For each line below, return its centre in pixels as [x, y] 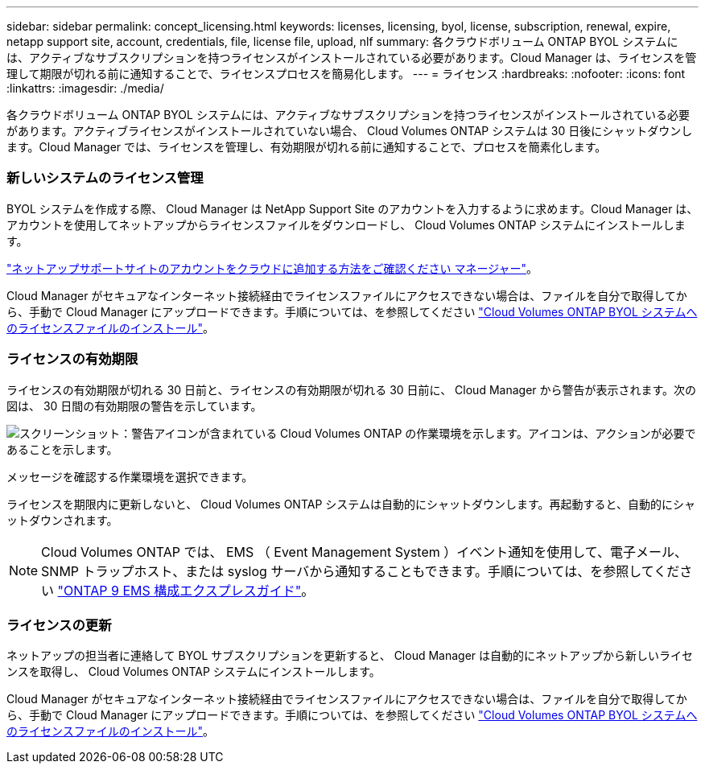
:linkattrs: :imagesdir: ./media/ [85, 88]
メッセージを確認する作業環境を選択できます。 [130, 476]
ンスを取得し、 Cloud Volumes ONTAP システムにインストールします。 [194, 672]
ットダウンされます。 [62, 520]
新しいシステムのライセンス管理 [105, 178]
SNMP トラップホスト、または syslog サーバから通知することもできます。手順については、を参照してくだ [361, 571]
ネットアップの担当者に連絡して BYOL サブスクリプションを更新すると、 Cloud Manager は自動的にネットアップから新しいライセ [350, 656]
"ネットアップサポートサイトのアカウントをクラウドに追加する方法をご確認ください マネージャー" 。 [272, 268]
